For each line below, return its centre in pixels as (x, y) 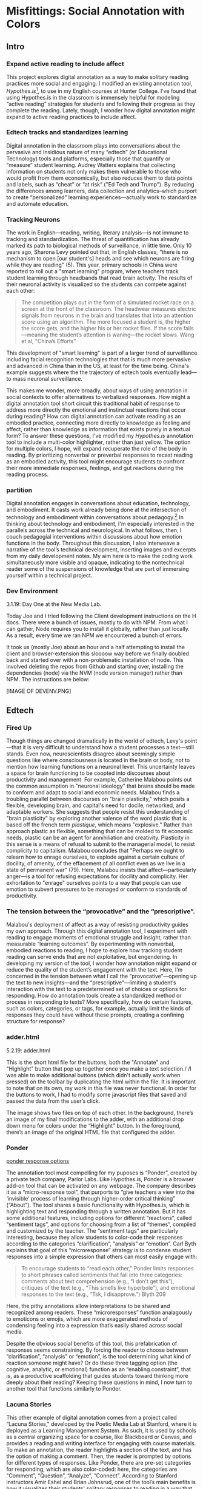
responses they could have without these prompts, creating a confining (95, 1015)
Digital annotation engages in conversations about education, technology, (98, 503)
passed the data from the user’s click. (53, 1101)
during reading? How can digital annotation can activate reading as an (94, 417)
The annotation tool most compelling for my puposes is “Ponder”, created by (102, 1173)
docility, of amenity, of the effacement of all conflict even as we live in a (96, 864)
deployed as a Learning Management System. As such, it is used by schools (101, 1431)
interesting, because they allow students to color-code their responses (95, 1237)
